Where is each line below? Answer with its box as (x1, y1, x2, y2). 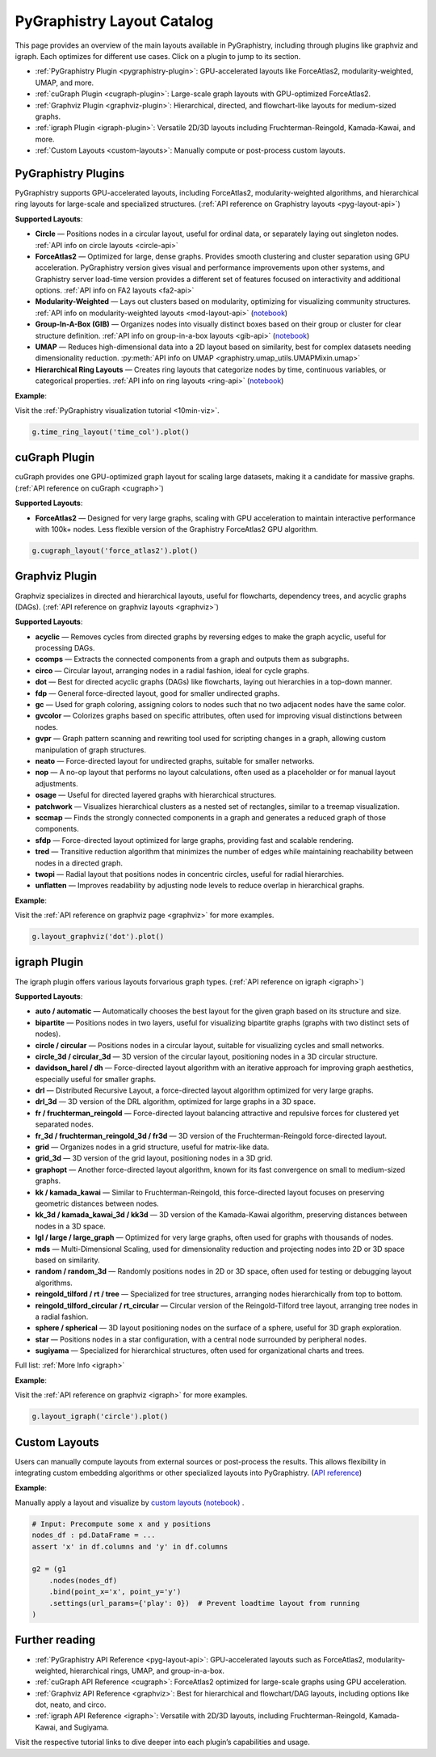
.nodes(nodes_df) (48, 1576, 118, 1585)
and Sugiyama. (59, 1722, 109, 1732)
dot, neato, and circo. (35, 1700, 107, 1709)
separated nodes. (35, 1119, 94, 1129)
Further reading (15, 1633, 96, 1647)
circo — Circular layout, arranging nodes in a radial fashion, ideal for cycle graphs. (35, 665, 310, 675)
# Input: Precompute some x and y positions (31, 1519, 212, 1528)
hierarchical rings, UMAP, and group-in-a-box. (69, 1666, 225, 1675)
